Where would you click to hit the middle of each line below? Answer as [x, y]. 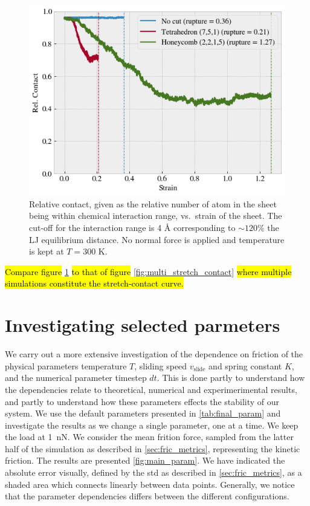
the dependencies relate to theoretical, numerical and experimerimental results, [151, 389]
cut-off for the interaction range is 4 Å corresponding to [132, 228]
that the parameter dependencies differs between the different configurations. [147, 496]
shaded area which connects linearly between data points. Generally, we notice [150, 484]
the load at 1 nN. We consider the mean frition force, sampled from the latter [149, 437]
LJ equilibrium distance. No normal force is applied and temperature [157, 239]
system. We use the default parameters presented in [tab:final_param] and [143, 413]
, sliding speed [161, 365]
